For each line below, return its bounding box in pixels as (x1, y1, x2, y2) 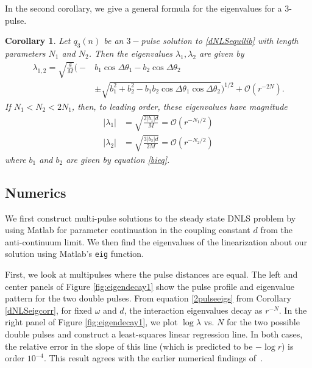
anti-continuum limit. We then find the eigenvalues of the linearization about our (5, 235, 308, 248)
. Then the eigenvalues (88, 46, 173, 59)
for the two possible (226, 316, 300, 328)
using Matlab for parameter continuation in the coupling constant (5, 223, 250, 236)
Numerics (5, 182, 66, 201)
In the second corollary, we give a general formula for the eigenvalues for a (5, 2, 282, 14)
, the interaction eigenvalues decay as (124, 303, 263, 316)
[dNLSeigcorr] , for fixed (5, 303, 93, 316)
